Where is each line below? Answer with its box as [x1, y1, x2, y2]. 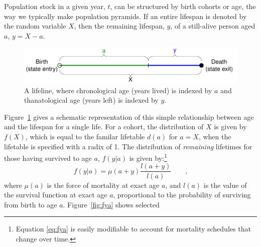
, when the [198, 131, 231, 141]
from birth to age [4, 199, 57, 209]
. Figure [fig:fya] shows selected [63, 199, 160, 209]
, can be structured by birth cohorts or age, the [110, 1, 256, 11]
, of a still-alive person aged [170, 21, 255, 31]
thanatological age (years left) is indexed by [24, 95, 159, 105]
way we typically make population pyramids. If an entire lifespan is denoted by [4, 11, 247, 21]
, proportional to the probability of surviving [113, 189, 251, 200]
